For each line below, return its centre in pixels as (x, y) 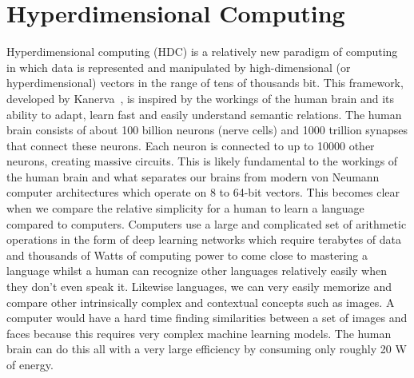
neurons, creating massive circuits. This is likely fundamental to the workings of (202, 161)
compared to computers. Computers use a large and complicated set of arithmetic (207, 223)
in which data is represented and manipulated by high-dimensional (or (179, 67)
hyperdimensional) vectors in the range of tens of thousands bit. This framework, (205, 83)
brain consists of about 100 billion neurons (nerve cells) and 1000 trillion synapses (207, 130)
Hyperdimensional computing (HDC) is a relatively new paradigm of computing (202, 52)
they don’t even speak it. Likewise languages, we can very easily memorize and (199, 286)
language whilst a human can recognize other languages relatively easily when (197, 271)
